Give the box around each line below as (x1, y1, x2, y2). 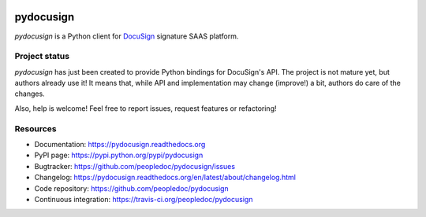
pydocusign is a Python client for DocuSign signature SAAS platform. (14, 31, 239, 41)
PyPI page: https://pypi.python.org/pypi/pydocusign (34, 150, 204, 160)
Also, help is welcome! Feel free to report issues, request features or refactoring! (14, 103, 277, 113)
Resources (14, 123, 57, 134)
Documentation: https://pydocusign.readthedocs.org (34, 139, 206, 149)
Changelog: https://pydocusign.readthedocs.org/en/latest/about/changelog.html (34, 173, 296, 182)
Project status (14, 51, 70, 62)
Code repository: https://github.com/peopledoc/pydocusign (34, 183, 229, 193)
